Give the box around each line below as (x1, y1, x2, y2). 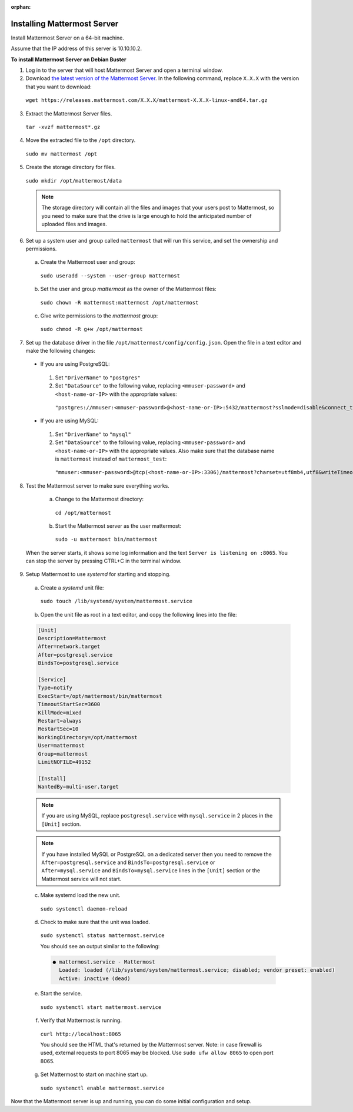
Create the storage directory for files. (25, 164, 116, 171)
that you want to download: (25, 83, 92, 90)
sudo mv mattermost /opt (25, 150, 97, 157)
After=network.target (38, 643, 101, 650)
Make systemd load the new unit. (40, 892, 121, 899)
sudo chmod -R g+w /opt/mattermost (40, 326, 144, 333)
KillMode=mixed (38, 709, 82, 716)
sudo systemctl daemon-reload (40, 905, 128, 912)
